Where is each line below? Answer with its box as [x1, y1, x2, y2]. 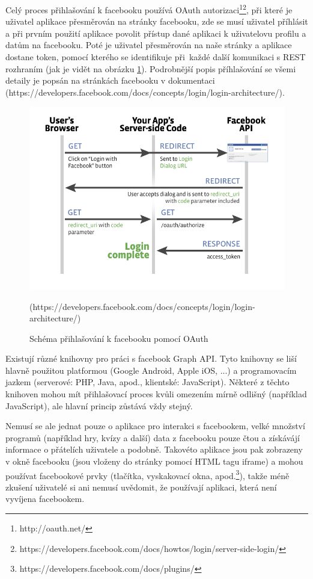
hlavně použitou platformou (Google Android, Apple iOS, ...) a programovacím [5, 364, 297, 376]
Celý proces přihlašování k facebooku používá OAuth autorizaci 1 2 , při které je [5, 2, 293, 16]
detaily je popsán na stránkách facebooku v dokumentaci [5, 74, 215, 87]
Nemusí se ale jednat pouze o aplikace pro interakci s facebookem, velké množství [5, 420, 305, 432]
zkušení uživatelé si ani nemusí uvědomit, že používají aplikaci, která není [5, 480, 277, 493]
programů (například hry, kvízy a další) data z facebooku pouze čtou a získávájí [5, 431, 300, 444]
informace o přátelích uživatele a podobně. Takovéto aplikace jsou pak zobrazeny [5, 443, 303, 456]
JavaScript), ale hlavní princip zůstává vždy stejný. [5, 399, 193, 412]
